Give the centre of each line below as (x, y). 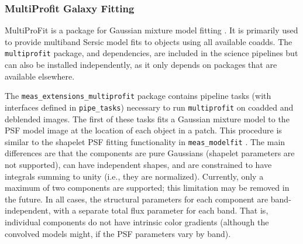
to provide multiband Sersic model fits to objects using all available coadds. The (149, 41)
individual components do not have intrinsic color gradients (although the (137, 221)
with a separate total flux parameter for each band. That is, (161, 210)
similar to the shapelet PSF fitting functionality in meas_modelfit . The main (145, 141)
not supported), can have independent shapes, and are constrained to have (138, 164)
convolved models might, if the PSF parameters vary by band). (118, 233)
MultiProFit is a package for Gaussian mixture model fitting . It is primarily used (151, 30)
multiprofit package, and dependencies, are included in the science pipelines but (151, 53)
